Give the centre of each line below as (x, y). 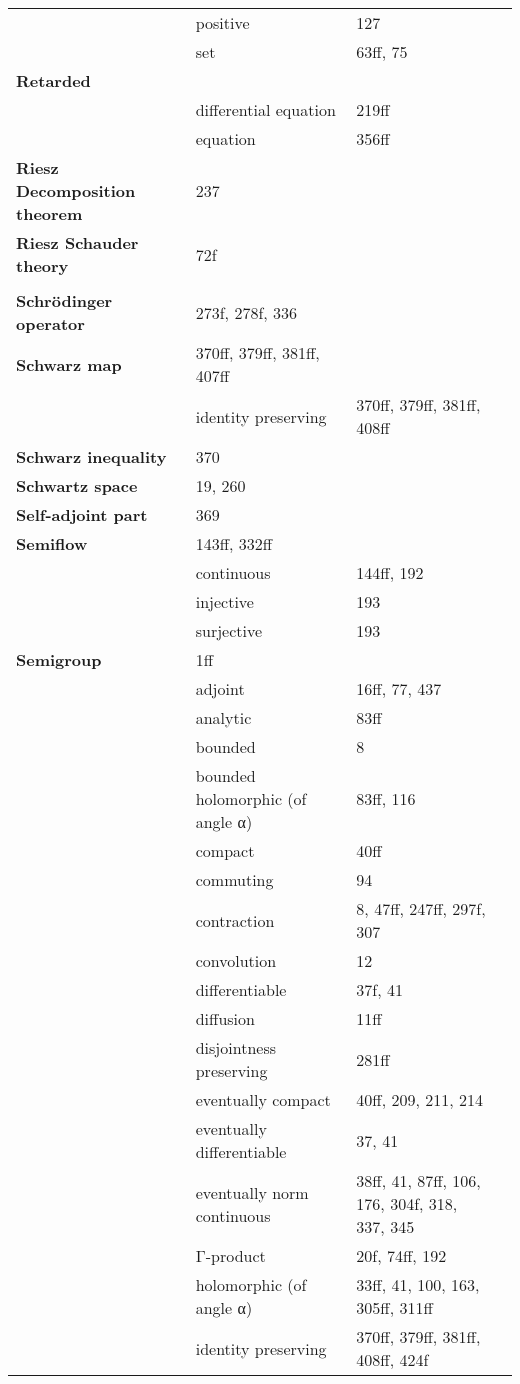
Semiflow (52, 543)
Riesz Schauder (77, 242)
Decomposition (76, 190)
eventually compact (263, 1099)
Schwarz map (69, 364)
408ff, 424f (392, 1359)
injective (224, 601)
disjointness (235, 1047)
